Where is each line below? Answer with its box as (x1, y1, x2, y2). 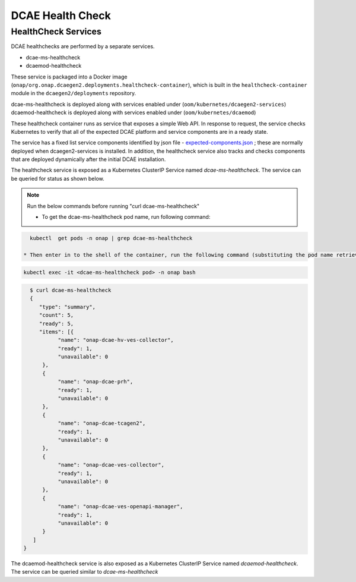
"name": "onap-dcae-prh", (58, 378, 133, 385)
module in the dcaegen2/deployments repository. (11, 90, 136, 97)
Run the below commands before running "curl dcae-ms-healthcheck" (27, 202, 200, 209)
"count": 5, (39, 312, 74, 319)
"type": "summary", (39, 303, 96, 310)
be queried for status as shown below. (11, 175, 105, 182)
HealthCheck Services (11, 26, 102, 37)
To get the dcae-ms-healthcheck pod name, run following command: (42, 213, 211, 221)
